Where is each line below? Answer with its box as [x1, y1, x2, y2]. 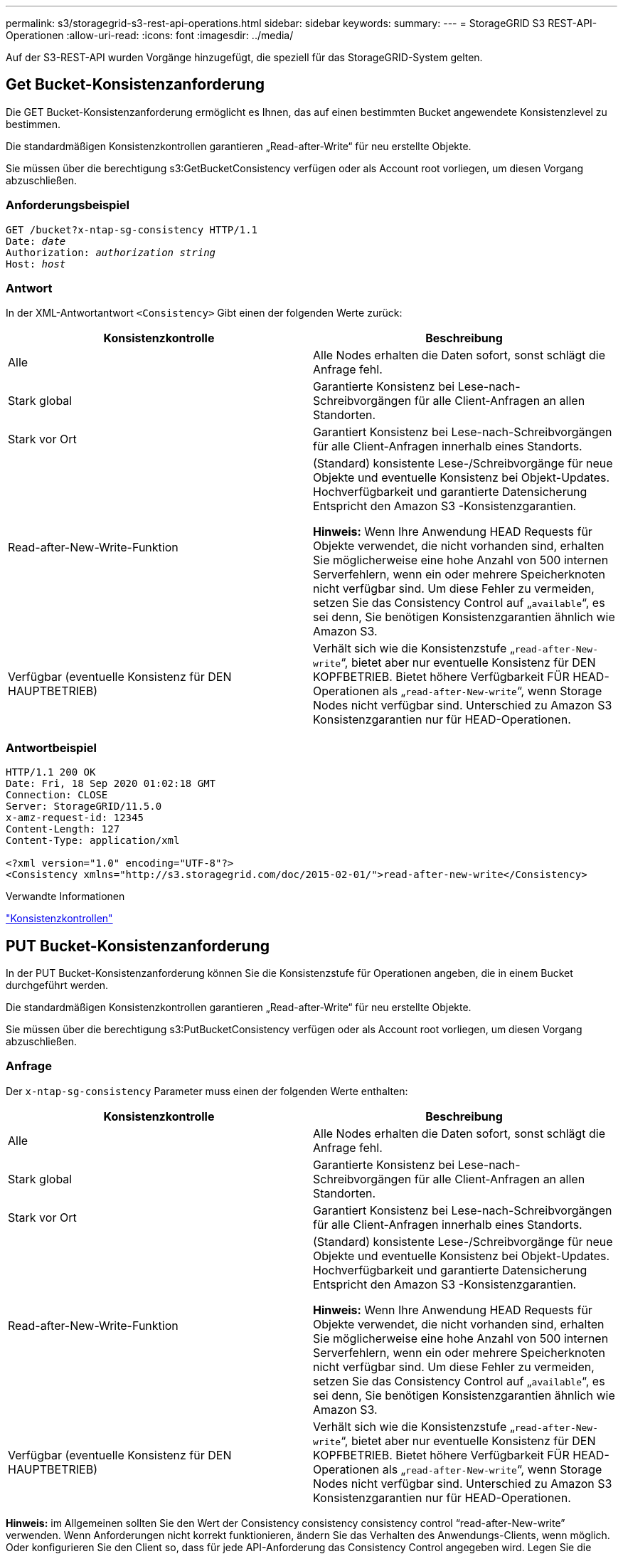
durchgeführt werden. [6, 978, 109, 991]
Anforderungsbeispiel [6, 198, 130, 213]
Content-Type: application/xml [6, 835, 180, 847]
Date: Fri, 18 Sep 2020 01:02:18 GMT [6, 778, 216, 790]
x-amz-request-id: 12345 [6, 812, 144, 824]
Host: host [6, 258, 66, 270]
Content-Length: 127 [6, 823, 120, 835]
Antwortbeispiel [6, 740, 97, 755]
